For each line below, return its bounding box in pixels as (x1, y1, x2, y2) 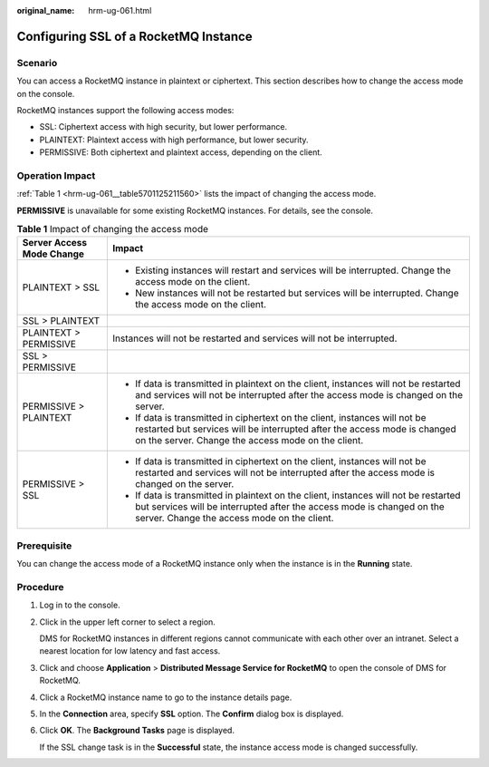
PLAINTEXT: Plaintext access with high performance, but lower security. (39, 134, 309, 145)
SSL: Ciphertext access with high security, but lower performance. (39, 121, 288, 132)
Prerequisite (16, 539, 72, 552)
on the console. (16, 88, 75, 99)
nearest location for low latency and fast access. (39, 646, 221, 656)
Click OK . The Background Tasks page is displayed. (39, 725, 235, 736)
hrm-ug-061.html (88, 5, 152, 15)
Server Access (22, 237, 88, 249)
